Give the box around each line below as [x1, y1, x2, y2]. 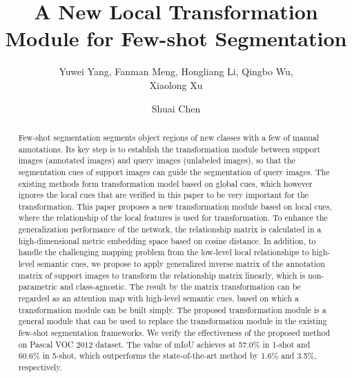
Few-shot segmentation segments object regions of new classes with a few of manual [18, 131, 320, 143]
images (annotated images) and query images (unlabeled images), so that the [18, 155, 295, 166]
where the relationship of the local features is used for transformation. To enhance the [18, 212, 328, 223]
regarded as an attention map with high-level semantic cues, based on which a [18, 292, 300, 304]
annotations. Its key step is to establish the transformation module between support [18, 143, 321, 155]
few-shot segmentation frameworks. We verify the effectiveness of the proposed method [18, 327, 331, 339]
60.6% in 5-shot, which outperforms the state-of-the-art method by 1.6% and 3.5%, [18, 350, 317, 361]
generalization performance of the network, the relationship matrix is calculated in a [18, 223, 322, 235]
